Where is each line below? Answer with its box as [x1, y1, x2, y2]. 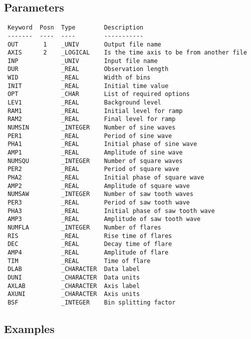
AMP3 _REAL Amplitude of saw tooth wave [7, 215, 201, 223]
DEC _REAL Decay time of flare [7, 240, 172, 248]
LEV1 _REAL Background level [7, 99, 161, 106]
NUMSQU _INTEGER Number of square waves [7, 157, 183, 164]
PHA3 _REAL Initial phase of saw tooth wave [7, 207, 215, 214]
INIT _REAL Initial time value [7, 82, 169, 89]
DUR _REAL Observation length [7, 65, 169, 73]
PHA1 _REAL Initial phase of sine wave [7, 140, 197, 148]
